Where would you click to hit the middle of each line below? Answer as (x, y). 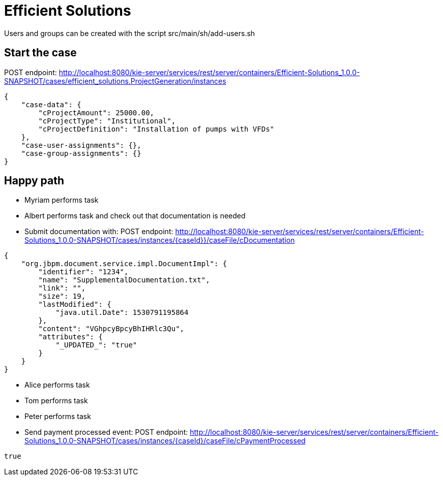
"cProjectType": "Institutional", (107, 121)
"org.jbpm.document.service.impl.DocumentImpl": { (124, 264)
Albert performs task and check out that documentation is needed (135, 216)
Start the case (40, 53)
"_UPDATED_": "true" (96, 345)
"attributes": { (70, 337)
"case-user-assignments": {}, (81, 145)
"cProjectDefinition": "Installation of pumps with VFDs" (156, 129)
